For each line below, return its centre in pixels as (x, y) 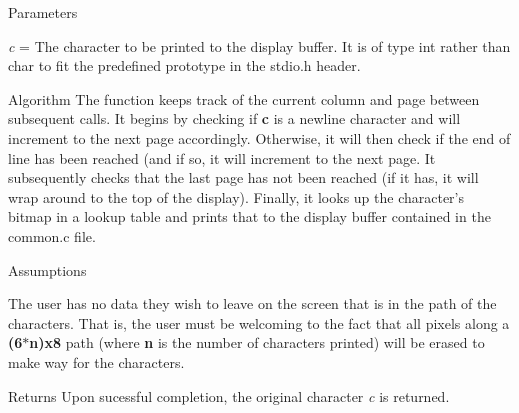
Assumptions (47, 269)
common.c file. (52, 235)
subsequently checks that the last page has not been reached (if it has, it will (243, 177)
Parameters (43, 12)
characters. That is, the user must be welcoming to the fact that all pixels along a (259, 322)
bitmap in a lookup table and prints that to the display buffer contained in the (249, 216)
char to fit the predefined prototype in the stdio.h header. (184, 65)
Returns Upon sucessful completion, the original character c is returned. (229, 395)
